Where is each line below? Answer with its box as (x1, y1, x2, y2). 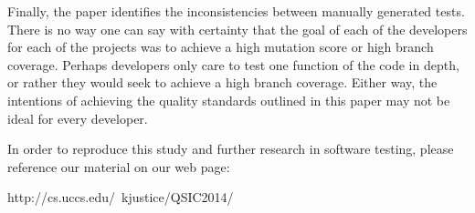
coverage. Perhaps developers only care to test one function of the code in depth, (7, 55, 459, 74)
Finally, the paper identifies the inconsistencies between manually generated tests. (7, 2, 465, 20)
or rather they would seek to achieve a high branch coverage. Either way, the (7, 73, 438, 92)
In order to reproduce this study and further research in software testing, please (7, 139, 454, 158)
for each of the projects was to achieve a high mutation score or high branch (7, 37, 434, 56)
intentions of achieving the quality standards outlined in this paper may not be (7, 90, 450, 109)
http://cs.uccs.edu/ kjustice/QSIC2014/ (7, 188, 234, 207)
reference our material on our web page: (7, 157, 230, 176)
